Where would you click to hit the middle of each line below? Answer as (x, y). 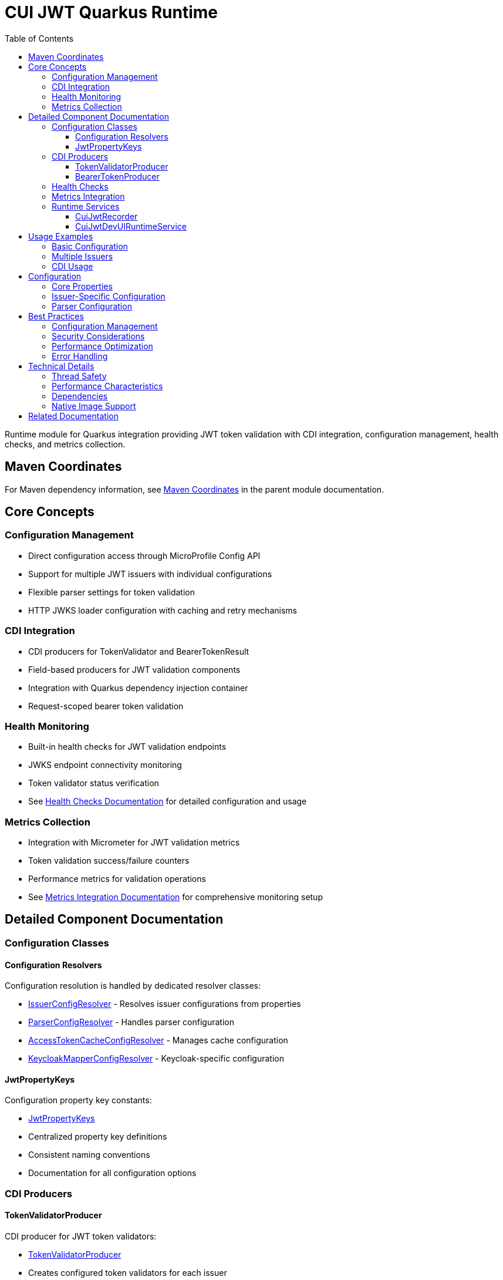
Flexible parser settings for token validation (112, 592)
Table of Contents (39, 38)
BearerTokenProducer (117, 176)
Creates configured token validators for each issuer (128, 1272)
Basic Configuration (90, 246)
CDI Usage (72, 266)
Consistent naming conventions (89, 1155)
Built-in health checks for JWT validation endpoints (127, 747)
